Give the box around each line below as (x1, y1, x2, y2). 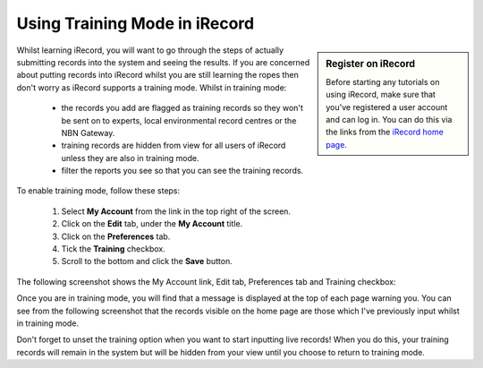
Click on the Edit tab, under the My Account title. (61, 218, 243, 229)
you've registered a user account (326, 101, 448, 112)
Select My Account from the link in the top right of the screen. (61, 206, 291, 217)
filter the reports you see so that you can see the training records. (61, 166, 304, 176)
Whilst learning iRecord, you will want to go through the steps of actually (16, 45, 284, 56)
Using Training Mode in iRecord (16, 13, 255, 33)
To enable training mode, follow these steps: (16, 185, 181, 196)
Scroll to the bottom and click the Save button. (61, 256, 233, 267)
